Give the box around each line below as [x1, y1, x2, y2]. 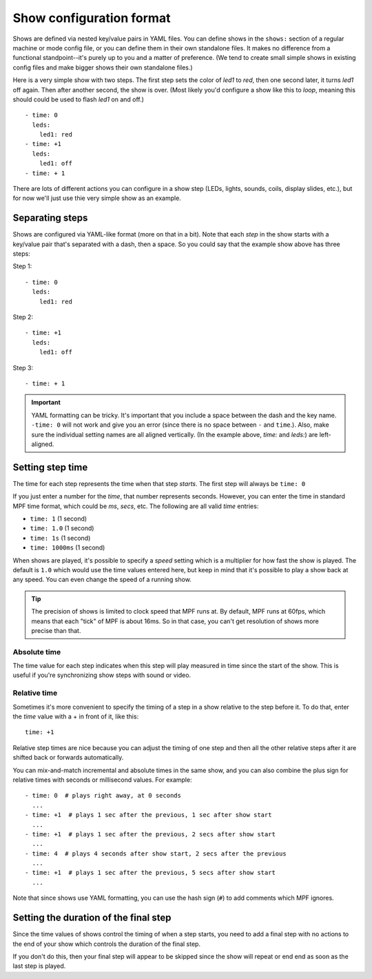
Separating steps [12, 212, 88, 224]
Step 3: [12, 363, 34, 372]
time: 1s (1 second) [30, 534, 91, 542]
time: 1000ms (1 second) [30, 543, 105, 552]
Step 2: [12, 313, 34, 321]
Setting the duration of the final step [12, 912, 172, 924]
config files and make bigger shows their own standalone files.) [12, 63, 193, 72]
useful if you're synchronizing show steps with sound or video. [12, 671, 192, 679]
